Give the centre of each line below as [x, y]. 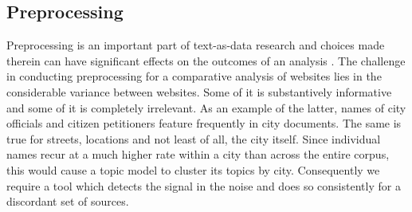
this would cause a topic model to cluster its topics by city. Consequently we [193, 169]
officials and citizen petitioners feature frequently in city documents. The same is [204, 123]
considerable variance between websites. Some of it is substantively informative [199, 91]
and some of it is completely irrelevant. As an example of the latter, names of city [206, 107]
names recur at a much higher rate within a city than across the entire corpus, [198, 154]
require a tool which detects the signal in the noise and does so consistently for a [204, 185]
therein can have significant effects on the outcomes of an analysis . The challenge [206, 60]
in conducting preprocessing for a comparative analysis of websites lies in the [194, 76]
